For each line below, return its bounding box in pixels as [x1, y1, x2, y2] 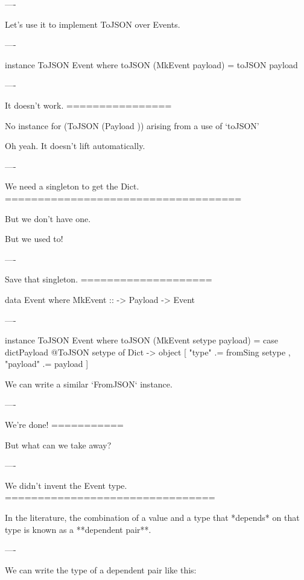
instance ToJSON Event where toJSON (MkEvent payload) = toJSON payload [5, 58, 298, 71]
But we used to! [5, 232, 63, 245]
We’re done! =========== [5, 418, 124, 431]
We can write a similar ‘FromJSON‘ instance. [5, 377, 173, 390]
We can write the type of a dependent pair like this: [5, 563, 197, 576]
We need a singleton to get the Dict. [5, 180, 139, 193]
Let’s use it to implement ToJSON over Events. [5, 18, 180, 30]
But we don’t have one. [5, 212, 91, 225]
